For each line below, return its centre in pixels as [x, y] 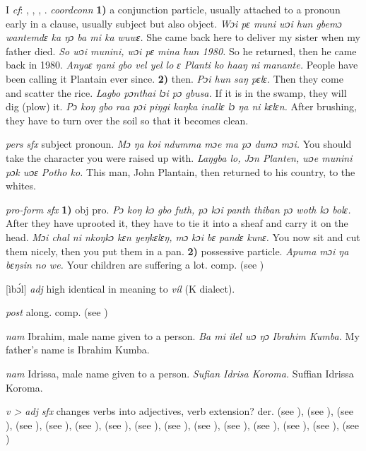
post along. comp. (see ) [57, 312]
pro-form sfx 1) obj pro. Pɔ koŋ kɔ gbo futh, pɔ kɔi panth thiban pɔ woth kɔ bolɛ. [178, 209]
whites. [21, 186]
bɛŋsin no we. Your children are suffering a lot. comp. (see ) [135, 265]
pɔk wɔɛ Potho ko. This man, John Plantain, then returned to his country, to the [181, 171]
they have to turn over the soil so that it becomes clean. [127, 120]
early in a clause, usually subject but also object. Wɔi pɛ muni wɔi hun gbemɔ [174, 23]
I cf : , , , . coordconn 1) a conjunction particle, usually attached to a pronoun [173, 9]
